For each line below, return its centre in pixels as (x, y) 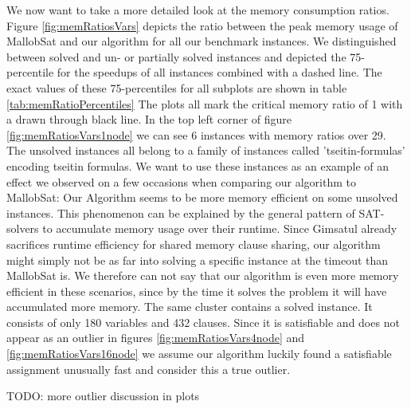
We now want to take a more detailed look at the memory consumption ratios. (198, 10)
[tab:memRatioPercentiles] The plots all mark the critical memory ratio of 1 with (205, 103)
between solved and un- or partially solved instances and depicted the (176, 56)
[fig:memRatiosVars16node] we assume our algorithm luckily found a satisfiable (199, 354)
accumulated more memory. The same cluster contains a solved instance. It (190, 307)
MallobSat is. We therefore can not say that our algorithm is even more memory (203, 275)
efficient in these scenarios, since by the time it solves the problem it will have (197, 291)
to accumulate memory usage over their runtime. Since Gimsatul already (220, 228)
